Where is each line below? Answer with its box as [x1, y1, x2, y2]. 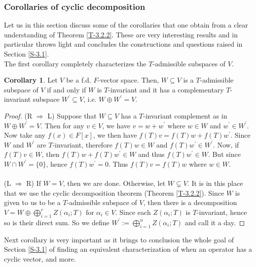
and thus [138, 149, 165, 159]
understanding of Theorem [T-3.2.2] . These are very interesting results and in [4, 29, 238, 39]
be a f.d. [66, 75, 91, 85]
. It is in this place [187, 178, 243, 188]
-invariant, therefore [52, 139, 112, 149]
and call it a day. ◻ [184, 217, 245, 227]
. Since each [115, 207, 151, 217]
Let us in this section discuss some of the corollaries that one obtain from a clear [4, 20, 248, 30]
